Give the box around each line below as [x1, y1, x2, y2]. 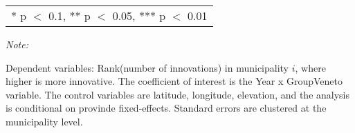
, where [295, 60, 326, 74]
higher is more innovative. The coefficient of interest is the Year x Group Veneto [6, 74, 343, 88]
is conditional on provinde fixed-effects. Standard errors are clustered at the [6, 101, 327, 115]
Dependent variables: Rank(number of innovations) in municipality [6, 60, 289, 74]
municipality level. [6, 114, 83, 128]
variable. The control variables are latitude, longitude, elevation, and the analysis [6, 87, 350, 101]
